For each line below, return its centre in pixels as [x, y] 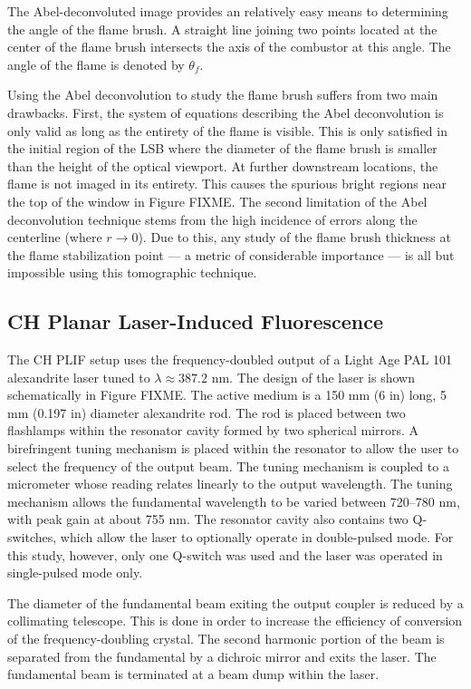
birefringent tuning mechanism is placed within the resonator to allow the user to [233, 448]
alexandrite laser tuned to [79, 377]
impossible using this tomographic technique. [132, 272]
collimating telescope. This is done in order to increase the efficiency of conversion [235, 621]
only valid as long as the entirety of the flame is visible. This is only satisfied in [227, 130]
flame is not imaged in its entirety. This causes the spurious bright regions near [227, 184]
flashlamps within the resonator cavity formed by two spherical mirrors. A [213, 430]
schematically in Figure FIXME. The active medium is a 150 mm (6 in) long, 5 [227, 395]
